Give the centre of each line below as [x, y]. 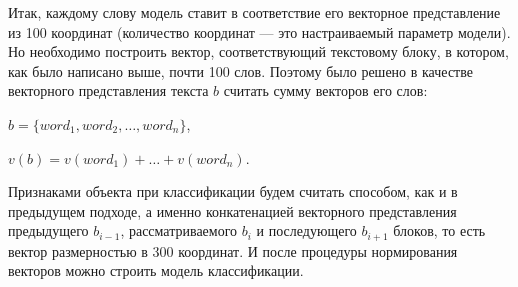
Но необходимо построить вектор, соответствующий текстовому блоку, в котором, [258, 51]
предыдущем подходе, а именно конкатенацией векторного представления [232, 210]
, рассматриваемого [179, 230]
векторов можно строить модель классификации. [156, 270]
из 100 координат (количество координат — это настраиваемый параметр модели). [259, 31]
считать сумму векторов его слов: [325, 90]
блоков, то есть [439, 230]
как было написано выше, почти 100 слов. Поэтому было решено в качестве [240, 70]
